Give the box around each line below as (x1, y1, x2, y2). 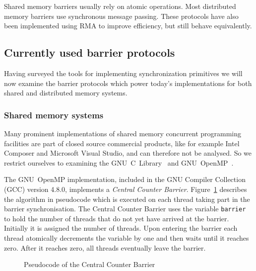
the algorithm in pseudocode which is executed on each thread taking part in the (4, 193, 250, 204)
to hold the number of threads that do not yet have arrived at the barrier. (4, 213, 229, 223)
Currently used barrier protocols (4, 45, 175, 60)
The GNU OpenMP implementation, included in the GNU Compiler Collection (4, 174, 246, 184)
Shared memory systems (4, 108, 104, 121)
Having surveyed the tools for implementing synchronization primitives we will (4, 68, 243, 78)
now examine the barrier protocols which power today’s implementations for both (4, 78, 252, 88)
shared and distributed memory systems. (4, 88, 128, 98)
